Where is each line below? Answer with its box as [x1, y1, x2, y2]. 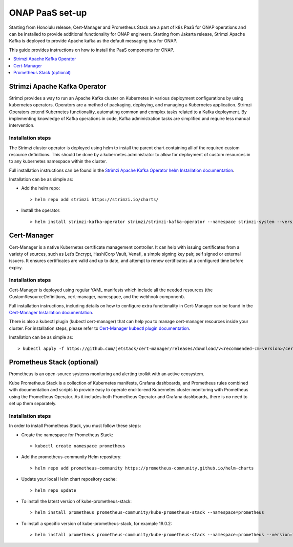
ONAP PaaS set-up [9, 7, 87, 18]
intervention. [9, 122, 35, 128]
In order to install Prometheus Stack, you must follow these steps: [9, 423, 141, 429]
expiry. [9, 264, 23, 270]
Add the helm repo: [21, 185, 60, 191]
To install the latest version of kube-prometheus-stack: [21, 498, 132, 504]
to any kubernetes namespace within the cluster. [9, 159, 107, 164]
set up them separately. [9, 401, 57, 406]
